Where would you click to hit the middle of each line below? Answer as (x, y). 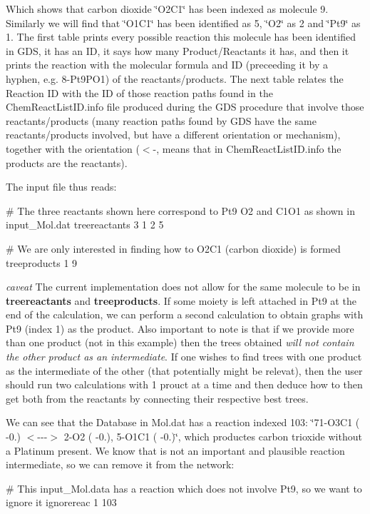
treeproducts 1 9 (42, 262)
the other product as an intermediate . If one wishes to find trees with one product (184, 357)
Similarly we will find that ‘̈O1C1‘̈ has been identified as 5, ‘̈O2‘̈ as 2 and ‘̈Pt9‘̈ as (183, 22)
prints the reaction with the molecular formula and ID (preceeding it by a (167, 65)
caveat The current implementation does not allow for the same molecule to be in (183, 287)
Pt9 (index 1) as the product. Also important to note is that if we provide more (180, 328)
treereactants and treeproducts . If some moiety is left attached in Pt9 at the (181, 300)
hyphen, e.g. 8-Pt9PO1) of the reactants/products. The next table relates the (175, 78)
